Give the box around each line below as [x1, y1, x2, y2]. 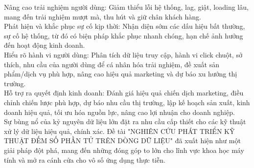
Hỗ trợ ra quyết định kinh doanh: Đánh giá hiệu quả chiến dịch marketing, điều [4, 88, 244, 98]
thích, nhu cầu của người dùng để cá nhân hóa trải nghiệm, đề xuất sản [4, 59, 219, 69]
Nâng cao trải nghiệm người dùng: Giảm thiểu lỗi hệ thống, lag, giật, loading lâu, [4, 2, 249, 12]
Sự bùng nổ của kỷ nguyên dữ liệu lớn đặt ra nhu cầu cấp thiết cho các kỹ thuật [4, 116, 246, 127]
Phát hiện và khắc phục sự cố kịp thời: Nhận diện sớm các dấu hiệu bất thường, [4, 21, 245, 31]
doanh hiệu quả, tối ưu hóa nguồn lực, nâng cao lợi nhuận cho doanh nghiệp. [4, 107, 235, 117]
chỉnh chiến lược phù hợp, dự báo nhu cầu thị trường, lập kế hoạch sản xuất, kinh [4, 97, 250, 107]
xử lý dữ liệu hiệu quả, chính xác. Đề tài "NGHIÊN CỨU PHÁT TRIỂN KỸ [4, 126, 235, 136]
